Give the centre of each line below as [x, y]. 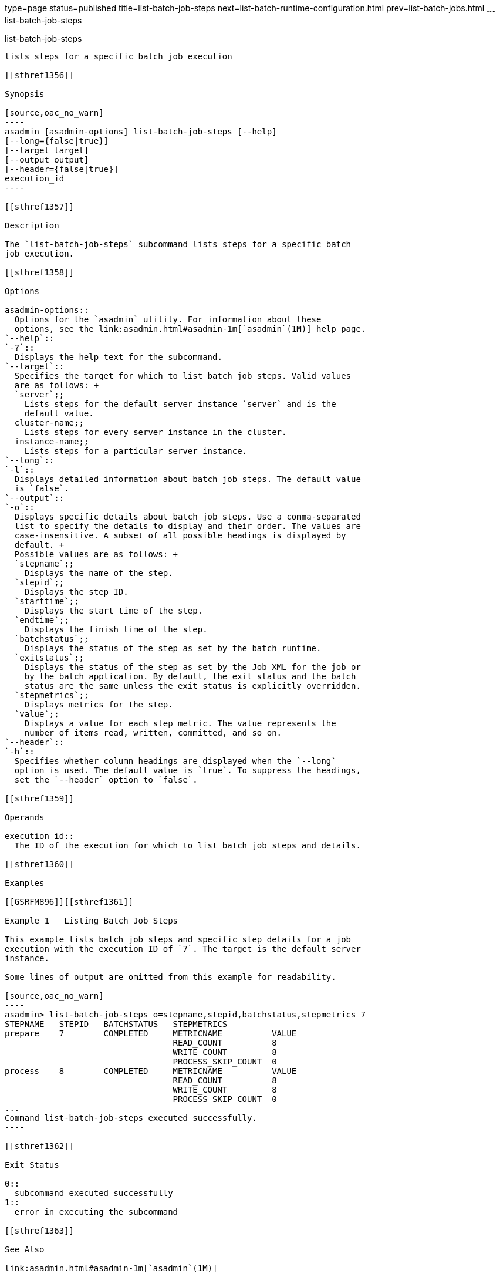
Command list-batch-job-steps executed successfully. [131, 1118]
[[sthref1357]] [40, 206]
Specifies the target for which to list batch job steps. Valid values [183, 375]
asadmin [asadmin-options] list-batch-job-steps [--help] [141, 131]
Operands [25, 817]
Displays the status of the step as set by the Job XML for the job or [192, 667]
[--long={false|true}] [57, 141]
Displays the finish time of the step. [116, 629]
